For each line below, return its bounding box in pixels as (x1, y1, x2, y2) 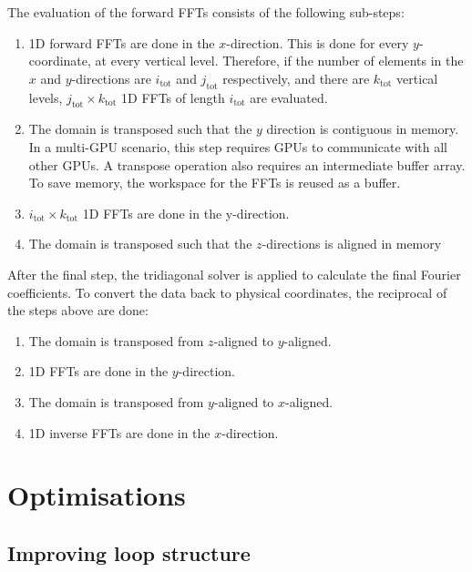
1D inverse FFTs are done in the (28, 423, 210, 442)
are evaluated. (250, 87, 328, 107)
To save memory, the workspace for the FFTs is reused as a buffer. (28, 173, 401, 192)
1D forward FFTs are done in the (28, 33, 215, 52)
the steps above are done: (7, 301, 149, 320)
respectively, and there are (222, 68, 370, 87)
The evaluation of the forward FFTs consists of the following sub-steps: (7, 3, 405, 21)
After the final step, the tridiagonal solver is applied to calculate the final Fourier (7, 264, 461, 283)
